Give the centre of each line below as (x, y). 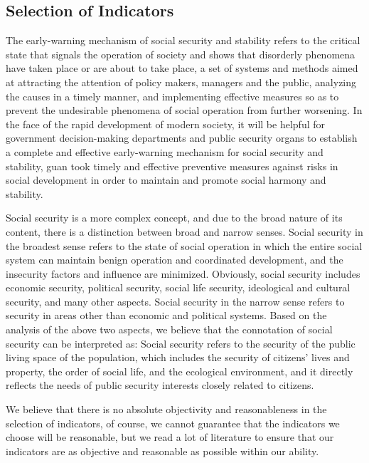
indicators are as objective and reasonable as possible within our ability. (162, 451)
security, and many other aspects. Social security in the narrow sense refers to (175, 301)
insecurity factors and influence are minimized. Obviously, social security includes (183, 273)
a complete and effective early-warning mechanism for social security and (165, 151)
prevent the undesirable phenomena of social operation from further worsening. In (184, 110)
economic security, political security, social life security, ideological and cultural (178, 287)
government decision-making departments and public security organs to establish (182, 138)
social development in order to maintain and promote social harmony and (166, 180)
